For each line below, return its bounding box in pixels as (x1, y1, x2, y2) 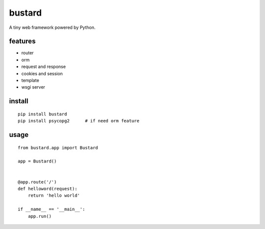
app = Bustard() (18, 159, 57, 164)
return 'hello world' (27, 193, 80, 198)
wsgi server (21, 84, 45, 90)
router (21, 50, 34, 56)
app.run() (27, 213, 52, 219)
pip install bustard (18, 111, 67, 117)
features (9, 37, 36, 46)
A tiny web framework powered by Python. (9, 24, 96, 30)
